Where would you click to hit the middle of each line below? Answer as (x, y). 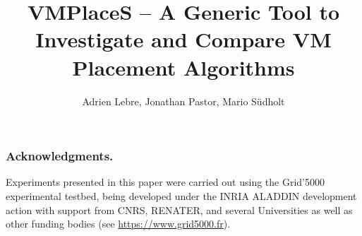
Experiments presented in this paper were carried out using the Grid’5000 (165, 182)
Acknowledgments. (60, 156)
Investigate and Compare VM (183, 39)
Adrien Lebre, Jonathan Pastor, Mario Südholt (183, 101)
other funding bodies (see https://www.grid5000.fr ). (118, 224)
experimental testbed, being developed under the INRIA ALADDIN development (181, 195)
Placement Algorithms (183, 67)
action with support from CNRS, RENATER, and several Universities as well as (179, 210)
